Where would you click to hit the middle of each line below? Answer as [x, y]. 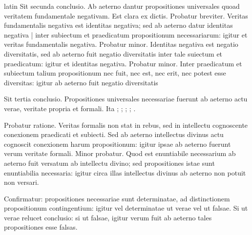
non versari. [21, 182]
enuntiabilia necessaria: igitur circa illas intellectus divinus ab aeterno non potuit [125, 172]
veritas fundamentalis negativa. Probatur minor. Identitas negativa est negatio [121, 44]
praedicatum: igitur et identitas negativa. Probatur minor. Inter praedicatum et [123, 63]
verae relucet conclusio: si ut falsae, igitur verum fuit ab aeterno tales [108, 217]
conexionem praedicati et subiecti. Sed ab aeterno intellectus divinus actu [114, 134]
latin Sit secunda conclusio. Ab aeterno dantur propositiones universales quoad [122, 6]
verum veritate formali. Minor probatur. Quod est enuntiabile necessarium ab [120, 153]
